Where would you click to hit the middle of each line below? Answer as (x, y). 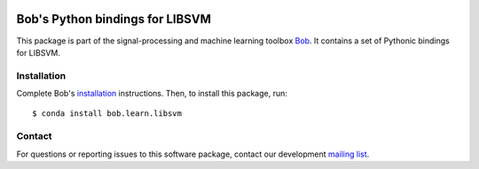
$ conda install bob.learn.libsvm (107, 114)
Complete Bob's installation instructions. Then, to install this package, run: (152, 94)
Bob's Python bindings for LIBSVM (114, 19)
